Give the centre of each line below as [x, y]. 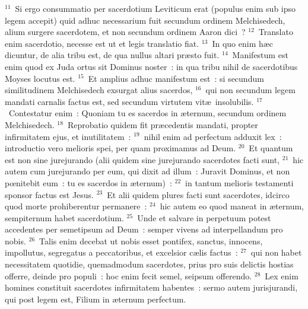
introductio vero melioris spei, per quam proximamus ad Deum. [120, 148]
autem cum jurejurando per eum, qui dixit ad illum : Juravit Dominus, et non [147, 171]
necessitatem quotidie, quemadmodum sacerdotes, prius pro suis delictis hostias [149, 264]
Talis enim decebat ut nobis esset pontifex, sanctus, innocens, [151, 240]
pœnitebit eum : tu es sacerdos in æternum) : [88, 182]
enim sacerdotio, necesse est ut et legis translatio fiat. [102, 43]
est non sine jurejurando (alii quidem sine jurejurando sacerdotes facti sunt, [142, 159]
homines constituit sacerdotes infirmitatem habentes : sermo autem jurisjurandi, [151, 287]
